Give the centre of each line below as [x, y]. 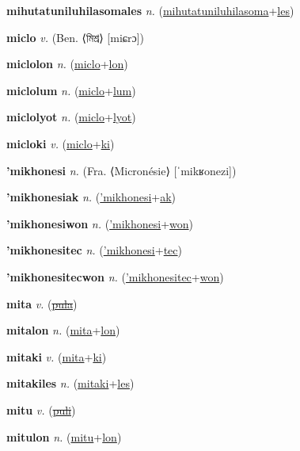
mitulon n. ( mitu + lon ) [64, 436]
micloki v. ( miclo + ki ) [61, 143]
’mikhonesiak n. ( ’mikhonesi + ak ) [91, 197]
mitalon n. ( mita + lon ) [63, 330]
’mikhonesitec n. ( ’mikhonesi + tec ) [95, 250]
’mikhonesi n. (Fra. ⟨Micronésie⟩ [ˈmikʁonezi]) [122, 170]
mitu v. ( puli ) [41, 409]
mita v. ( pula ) [42, 303]
